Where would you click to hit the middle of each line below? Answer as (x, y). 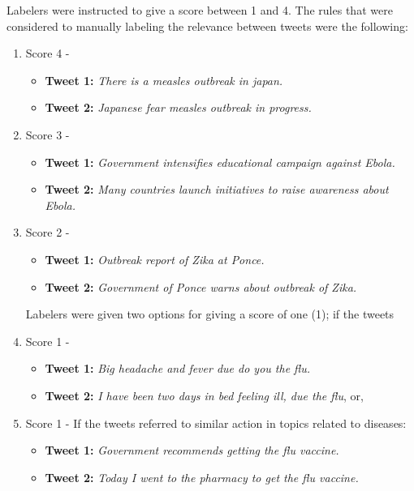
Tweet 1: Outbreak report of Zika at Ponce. (155, 259)
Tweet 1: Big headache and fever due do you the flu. (178, 368)
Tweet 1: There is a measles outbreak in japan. (164, 80)
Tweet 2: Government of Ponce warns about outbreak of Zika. (201, 286)
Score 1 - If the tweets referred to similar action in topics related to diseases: (216, 423)
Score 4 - (47, 53)
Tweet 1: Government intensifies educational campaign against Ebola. (220, 162)
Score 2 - (47, 232)
